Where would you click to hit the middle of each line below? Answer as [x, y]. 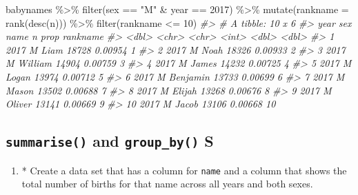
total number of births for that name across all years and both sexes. [167, 184]
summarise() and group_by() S [110, 141]
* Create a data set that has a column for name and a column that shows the [184, 170]
